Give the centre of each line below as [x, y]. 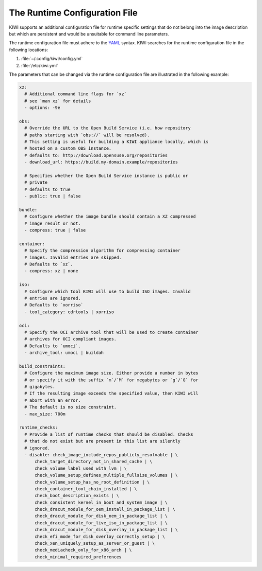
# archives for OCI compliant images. [70, 339]
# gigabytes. [40, 387]
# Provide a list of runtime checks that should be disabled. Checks [109, 434]
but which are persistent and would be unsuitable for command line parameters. [89, 34]
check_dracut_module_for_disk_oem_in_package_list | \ [101, 516]
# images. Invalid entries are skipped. [73, 257]
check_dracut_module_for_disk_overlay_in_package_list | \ [106, 530]
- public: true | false [53, 196]
